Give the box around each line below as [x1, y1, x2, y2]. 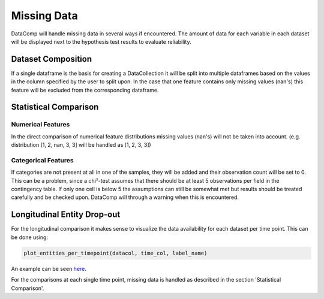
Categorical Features [11, 156, 74, 164]
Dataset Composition [11, 54, 92, 64]
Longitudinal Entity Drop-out [11, 210, 121, 220]
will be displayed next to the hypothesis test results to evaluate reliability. [11, 38, 191, 45]
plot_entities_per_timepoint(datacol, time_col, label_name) [23, 249, 208, 256]
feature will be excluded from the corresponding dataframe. [11, 86, 159, 93]
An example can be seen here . [11, 265, 87, 272]
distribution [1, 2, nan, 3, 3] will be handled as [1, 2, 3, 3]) [11, 141, 151, 149]
